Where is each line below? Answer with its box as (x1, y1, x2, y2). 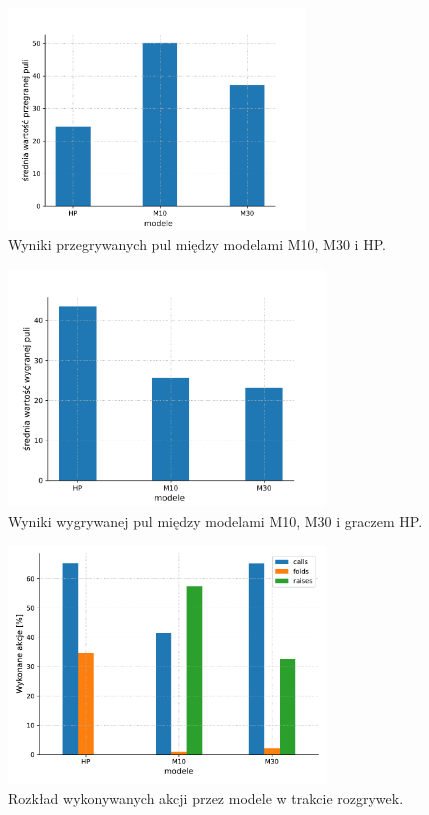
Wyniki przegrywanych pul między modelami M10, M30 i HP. (8, 234, 386, 255)
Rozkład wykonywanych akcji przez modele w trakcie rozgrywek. (8, 787, 404, 808)
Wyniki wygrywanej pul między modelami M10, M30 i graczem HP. (8, 511, 423, 532)
